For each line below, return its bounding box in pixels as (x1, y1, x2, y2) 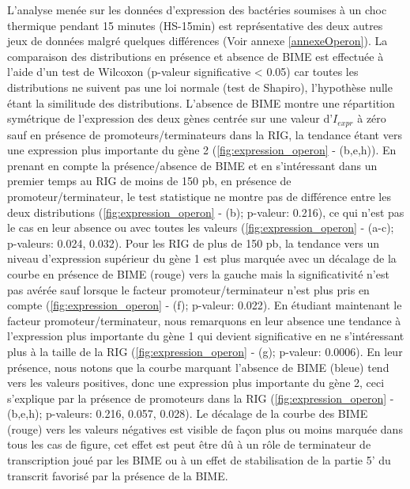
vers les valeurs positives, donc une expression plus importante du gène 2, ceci (7, 374, 385, 391)
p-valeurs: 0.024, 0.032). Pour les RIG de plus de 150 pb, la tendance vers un (7, 234, 380, 251)
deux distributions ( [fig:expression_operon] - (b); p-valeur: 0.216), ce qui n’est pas (7, 203, 404, 220)
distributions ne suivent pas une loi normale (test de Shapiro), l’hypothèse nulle (7, 78, 393, 95)
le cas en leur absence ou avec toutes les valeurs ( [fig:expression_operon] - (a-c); (7, 219, 394, 236)
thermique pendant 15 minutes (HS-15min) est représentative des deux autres (7, 17, 383, 33)
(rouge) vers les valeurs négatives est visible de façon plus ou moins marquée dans (7, 420, 403, 437)
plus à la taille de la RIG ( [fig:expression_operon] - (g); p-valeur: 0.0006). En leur (7, 343, 403, 359)
